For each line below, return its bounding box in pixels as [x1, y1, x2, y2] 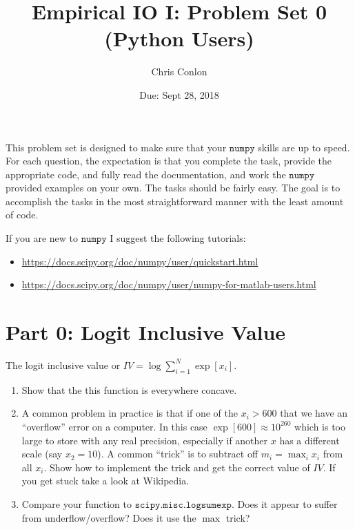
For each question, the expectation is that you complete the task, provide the [6, 153, 332, 168]
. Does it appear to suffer [231, 496, 338, 511]
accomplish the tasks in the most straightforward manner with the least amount [6, 193, 344, 208]
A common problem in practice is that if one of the [21, 406, 238, 420]
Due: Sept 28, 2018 [139, 87, 219, 102]
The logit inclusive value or [6, 357, 121, 372]
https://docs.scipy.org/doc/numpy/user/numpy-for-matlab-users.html [21, 277, 316, 292]
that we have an [280, 406, 348, 420]
